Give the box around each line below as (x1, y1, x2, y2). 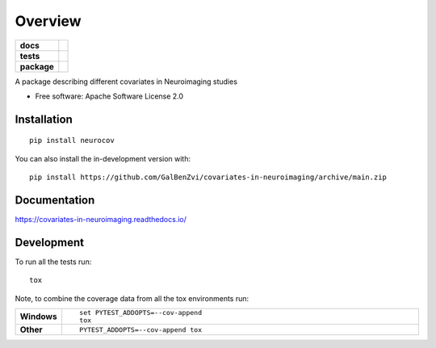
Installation (15, 112, 73, 126)
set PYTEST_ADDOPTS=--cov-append (79, 308, 202, 317)
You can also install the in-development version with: (15, 153, 191, 163)
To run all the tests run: (15, 257, 92, 266)
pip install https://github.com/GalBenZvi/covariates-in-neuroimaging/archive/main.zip (29, 173, 388, 182)
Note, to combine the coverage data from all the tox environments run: (15, 293, 249, 303)
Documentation (15, 193, 95, 207)
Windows (19, 311, 57, 322)
